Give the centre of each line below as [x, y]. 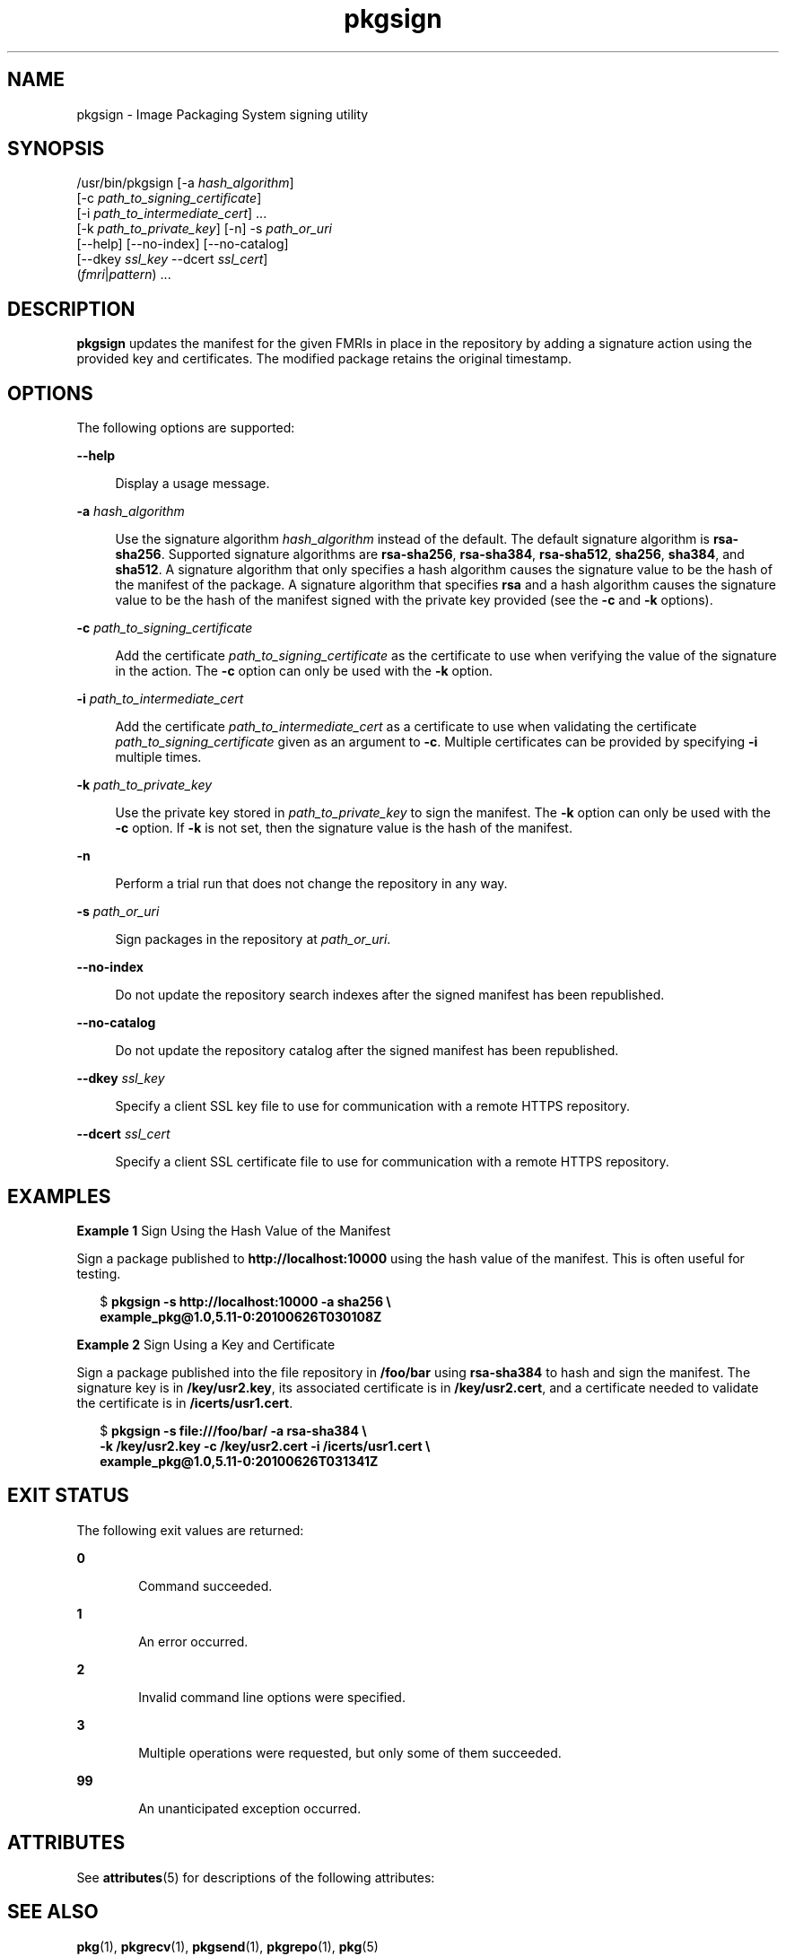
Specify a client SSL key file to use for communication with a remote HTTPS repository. [373, 1106]
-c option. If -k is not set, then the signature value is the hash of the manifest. [344, 828]
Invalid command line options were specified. [272, 1697]
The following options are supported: [186, 428]
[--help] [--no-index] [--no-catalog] [183, 244]
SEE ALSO [53, 1912]
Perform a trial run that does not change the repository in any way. [311, 884]
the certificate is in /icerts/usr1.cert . [185, 1402]
